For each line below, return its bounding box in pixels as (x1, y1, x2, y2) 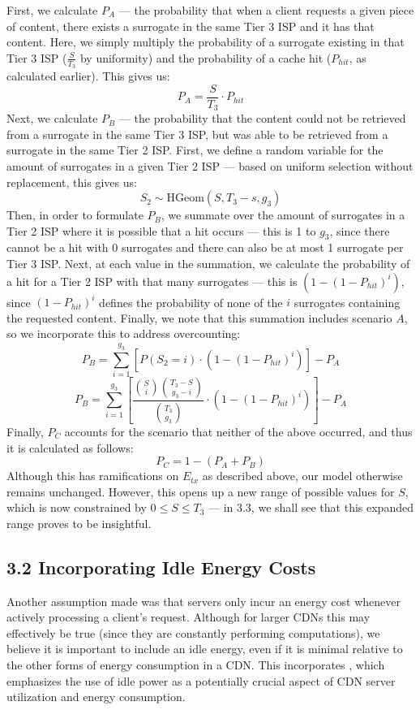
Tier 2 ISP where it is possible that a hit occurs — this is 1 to (6, 222, 316, 239)
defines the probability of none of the (99, 293, 283, 310)
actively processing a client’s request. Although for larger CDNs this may (6, 608, 371, 626)
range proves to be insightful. (6, 514, 152, 531)
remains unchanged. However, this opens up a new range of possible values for (6, 483, 395, 500)
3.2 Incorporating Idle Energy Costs (6, 554, 316, 579)
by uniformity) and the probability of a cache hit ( (79, 49, 332, 66)
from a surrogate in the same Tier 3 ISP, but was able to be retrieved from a (6, 125, 388, 142)
